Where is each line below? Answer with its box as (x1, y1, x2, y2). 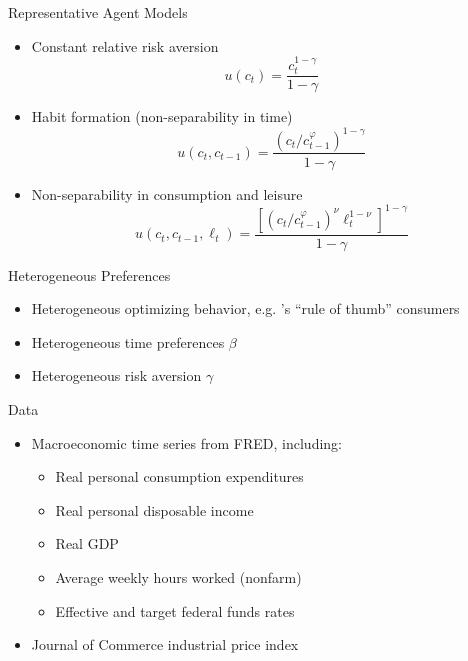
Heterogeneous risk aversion (31, 365, 202, 386)
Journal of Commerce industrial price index (31, 634, 299, 655)
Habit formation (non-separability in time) (31, 106, 293, 127)
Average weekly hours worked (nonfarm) (55, 567, 302, 588)
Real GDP (55, 533, 119, 554)
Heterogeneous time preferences (31, 331, 225, 352)
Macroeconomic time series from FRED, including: (31, 432, 343, 453)
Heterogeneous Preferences (8, 264, 171, 285)
